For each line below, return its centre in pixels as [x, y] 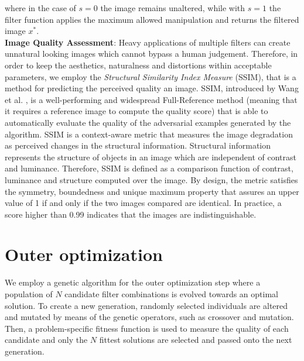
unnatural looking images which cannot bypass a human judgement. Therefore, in [151, 54]
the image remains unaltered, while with [173, 8]
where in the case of [40, 8]
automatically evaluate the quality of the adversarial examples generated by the [148, 122]
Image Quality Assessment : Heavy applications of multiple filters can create [148, 42]
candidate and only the [46, 340]
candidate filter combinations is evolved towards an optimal [171, 294]
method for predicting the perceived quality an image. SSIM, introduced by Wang [152, 88]
